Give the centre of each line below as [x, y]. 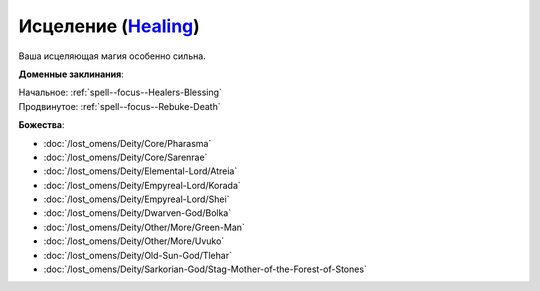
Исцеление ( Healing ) [109, 26]
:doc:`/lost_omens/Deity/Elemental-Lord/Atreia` [140, 171]
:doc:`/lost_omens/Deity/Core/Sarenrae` [125, 157]
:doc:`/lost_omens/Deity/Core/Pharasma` [127, 143]
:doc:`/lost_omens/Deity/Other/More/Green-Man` [144, 227]
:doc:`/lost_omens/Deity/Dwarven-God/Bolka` [137, 213]
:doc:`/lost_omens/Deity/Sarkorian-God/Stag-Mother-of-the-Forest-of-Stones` [205, 269]
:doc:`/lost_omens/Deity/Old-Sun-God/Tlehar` [137, 255]
